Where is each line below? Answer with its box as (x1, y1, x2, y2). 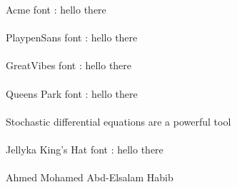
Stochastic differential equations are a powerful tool (6, 113, 231, 128)
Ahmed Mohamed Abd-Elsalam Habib (6, 170, 173, 185)
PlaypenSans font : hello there (6, 30, 138, 45)
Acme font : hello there (6, 2, 106, 16)
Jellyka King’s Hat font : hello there (6, 141, 163, 156)
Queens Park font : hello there (6, 86, 138, 101)
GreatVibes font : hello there (6, 58, 132, 73)
